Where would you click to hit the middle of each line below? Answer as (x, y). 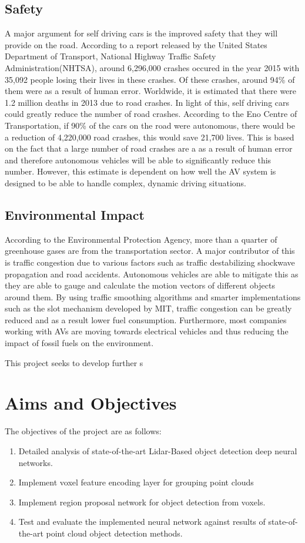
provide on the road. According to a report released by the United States (136, 44)
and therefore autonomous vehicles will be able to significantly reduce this (138, 160)
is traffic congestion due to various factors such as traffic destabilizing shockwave (150, 262)
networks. (36, 462)
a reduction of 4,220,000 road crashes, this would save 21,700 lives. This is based (150, 137)
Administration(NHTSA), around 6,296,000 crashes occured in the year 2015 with (152, 67)
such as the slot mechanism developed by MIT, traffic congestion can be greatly (148, 308)
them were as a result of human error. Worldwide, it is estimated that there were (151, 91)
